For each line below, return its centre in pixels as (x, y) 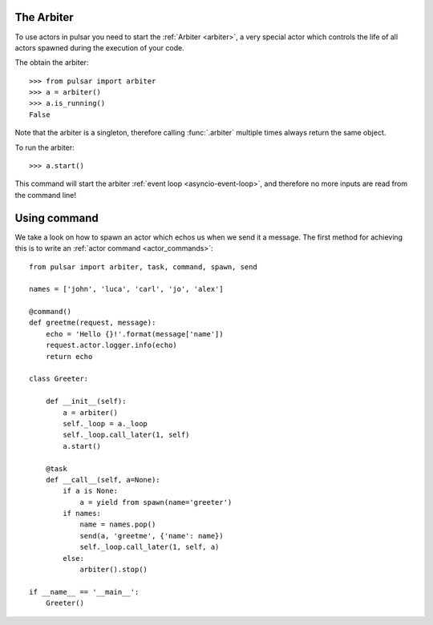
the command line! (45, 195)
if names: (82, 514)
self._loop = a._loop (105, 423)
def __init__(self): (86, 401)
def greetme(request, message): (93, 323)
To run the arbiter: (45, 147)
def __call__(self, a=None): (103, 480)
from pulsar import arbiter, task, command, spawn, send (144, 267)
